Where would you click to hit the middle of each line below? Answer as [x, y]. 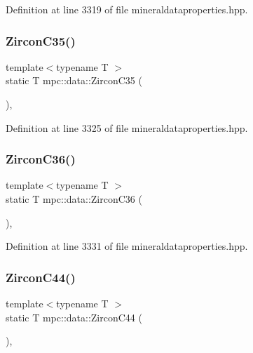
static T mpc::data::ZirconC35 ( [74, 80]
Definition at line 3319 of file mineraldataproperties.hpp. [127, 9]
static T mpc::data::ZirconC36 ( [74, 199]
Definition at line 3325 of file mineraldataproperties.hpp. [127, 127]
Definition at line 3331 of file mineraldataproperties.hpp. [127, 246]
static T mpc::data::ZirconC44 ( [74, 317]
